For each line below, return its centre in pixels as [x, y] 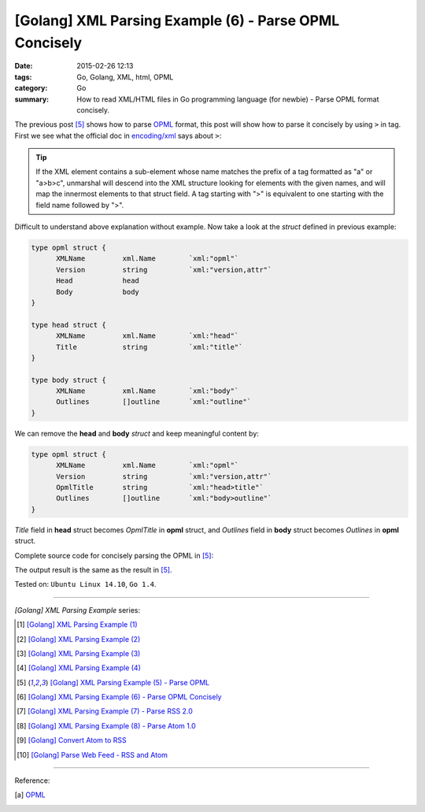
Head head [98, 281]
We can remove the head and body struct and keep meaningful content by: [137, 433]
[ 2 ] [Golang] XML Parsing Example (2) [79, 639]
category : [31, 88]
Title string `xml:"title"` [150, 347]
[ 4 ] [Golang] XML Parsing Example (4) [79, 668]
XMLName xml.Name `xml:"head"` [148, 336]
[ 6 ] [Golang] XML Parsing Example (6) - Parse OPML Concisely [119, 697]
